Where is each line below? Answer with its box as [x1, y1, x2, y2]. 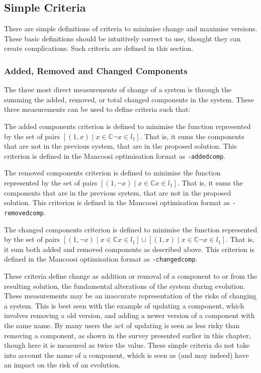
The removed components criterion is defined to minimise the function [4, 167, 221, 178]
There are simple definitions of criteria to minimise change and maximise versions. [4, 23, 257, 34]
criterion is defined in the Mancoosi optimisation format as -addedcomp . [4, 150, 226, 161]
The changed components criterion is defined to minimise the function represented [4, 224, 257, 234]
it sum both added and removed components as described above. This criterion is [4, 243, 254, 254]
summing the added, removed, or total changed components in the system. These [4, 94, 254, 104]
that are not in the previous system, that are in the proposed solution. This [4, 141, 237, 151]
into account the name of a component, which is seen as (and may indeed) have [4, 349, 249, 360]
